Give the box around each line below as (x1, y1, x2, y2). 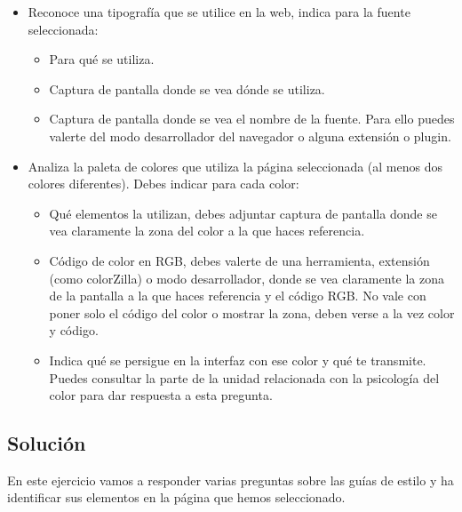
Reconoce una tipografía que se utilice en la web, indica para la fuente (28, 3, 410, 20)
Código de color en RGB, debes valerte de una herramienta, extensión (49, 251, 430, 269)
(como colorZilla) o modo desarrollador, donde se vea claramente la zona (49, 268, 445, 287)
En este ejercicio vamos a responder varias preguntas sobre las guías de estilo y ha (7, 470, 454, 489)
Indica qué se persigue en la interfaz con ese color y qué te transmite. (49, 350, 426, 369)
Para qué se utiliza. (49, 50, 155, 68)
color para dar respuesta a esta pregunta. (49, 386, 273, 404)
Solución (7, 429, 86, 457)
